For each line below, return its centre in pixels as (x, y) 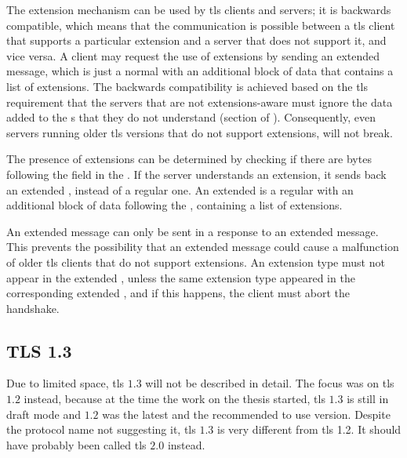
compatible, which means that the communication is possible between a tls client (201, 25)
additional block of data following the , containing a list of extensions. (174, 205)
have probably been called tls (76, 444)
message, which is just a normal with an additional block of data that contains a (200, 71)
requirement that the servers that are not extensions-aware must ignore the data (200, 102)
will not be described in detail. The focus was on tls (270, 383)
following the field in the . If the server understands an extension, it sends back (196, 174)
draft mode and (44, 414)
